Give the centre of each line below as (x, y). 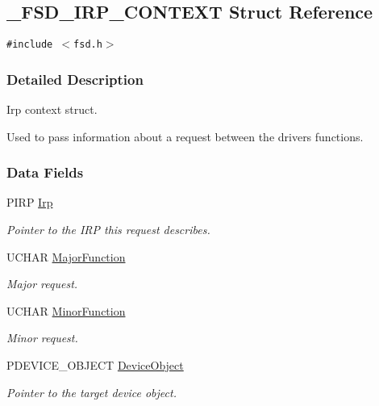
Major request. (42, 284)
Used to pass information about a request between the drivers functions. (185, 136)
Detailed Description (75, 79)
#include (30, 45)
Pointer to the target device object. (92, 392)
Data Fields (45, 172)
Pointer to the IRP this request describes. (108, 230)
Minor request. (42, 338)
